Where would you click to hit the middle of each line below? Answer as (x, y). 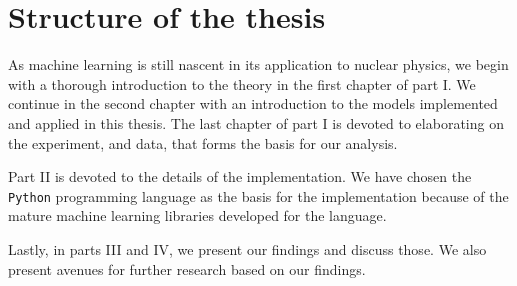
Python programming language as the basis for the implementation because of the (258, 195)
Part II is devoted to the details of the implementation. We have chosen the (240, 176)
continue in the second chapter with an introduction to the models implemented (253, 103)
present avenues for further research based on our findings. (187, 268)
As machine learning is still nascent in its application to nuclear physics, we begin (258, 64)
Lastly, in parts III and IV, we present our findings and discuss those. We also (247, 248)
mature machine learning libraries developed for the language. (197, 215)
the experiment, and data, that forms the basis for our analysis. (203, 142)
